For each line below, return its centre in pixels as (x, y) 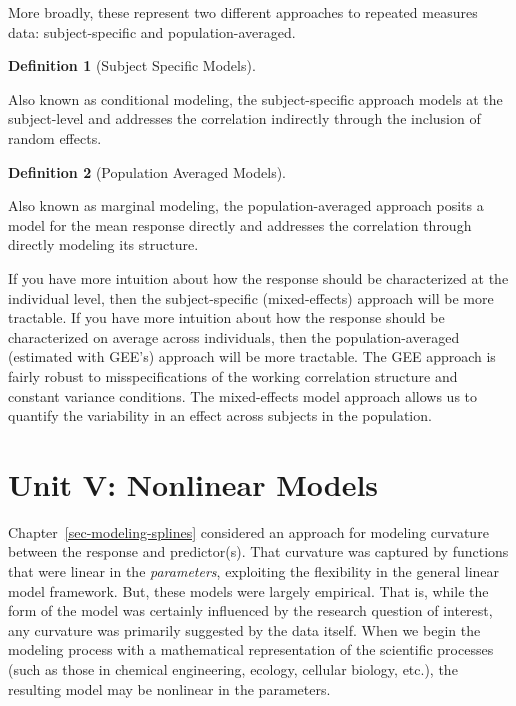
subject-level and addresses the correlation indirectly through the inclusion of (244, 118)
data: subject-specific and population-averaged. (152, 31)
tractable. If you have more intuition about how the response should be (226, 317)
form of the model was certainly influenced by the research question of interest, (250, 610)
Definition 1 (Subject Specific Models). (132, 65)
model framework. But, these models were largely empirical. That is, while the (248, 590)
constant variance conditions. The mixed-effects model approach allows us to (243, 395)
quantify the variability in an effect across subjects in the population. (220, 415)
